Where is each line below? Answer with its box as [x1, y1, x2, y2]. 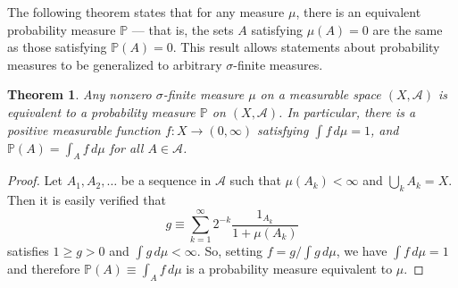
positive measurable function [7, 120, 161, 139]
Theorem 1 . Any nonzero [7, 85, 152, 104]
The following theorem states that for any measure [7, 3, 285, 21]
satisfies [7, 241, 49, 260]
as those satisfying [7, 38, 107, 56]
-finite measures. [233, 55, 323, 73]
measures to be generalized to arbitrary [7, 55, 222, 73]
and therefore [7, 259, 80, 278]
